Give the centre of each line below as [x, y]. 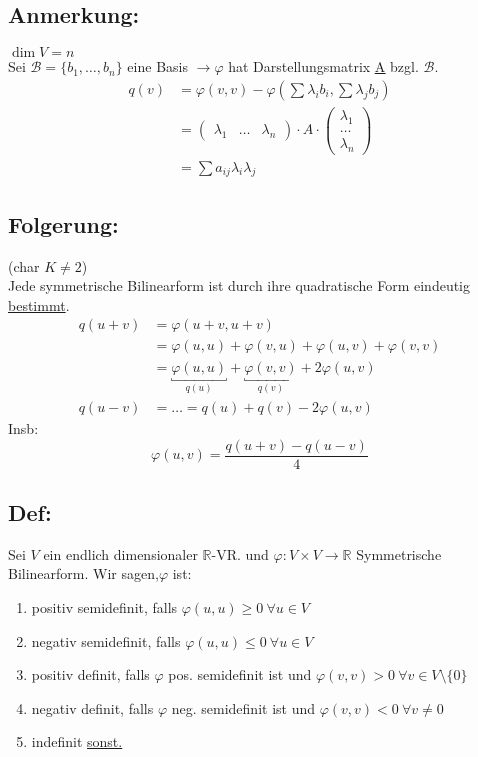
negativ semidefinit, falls [106, 640]
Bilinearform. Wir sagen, [83, 573]
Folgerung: [63, 223]
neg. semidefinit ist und [243, 707]
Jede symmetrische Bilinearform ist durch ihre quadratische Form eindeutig [239, 285]
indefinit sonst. [77, 741]
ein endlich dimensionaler [120, 553]
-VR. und [240, 553]
